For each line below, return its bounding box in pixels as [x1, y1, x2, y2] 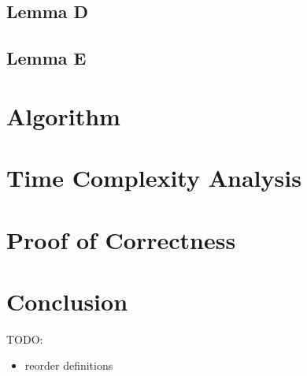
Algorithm [6, 99, 120, 132]
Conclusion [6, 285, 128, 317]
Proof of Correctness [6, 223, 236, 255]
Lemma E [6, 46, 87, 70]
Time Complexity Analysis [6, 162, 301, 194]
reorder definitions [24, 357, 113, 374]
